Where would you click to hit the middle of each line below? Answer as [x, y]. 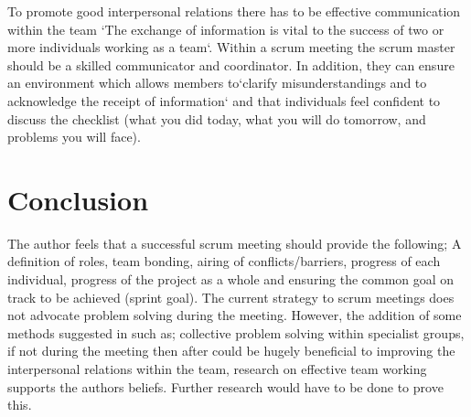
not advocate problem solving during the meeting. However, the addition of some [235, 315]
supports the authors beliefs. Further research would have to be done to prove [225, 386]
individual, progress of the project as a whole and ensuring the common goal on [231, 279]
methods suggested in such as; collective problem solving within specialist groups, [236, 332]
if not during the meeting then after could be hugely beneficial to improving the [231, 351]
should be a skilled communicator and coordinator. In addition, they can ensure [231, 64]
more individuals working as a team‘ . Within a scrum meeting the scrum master [231, 47]
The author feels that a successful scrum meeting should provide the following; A [235, 243]
